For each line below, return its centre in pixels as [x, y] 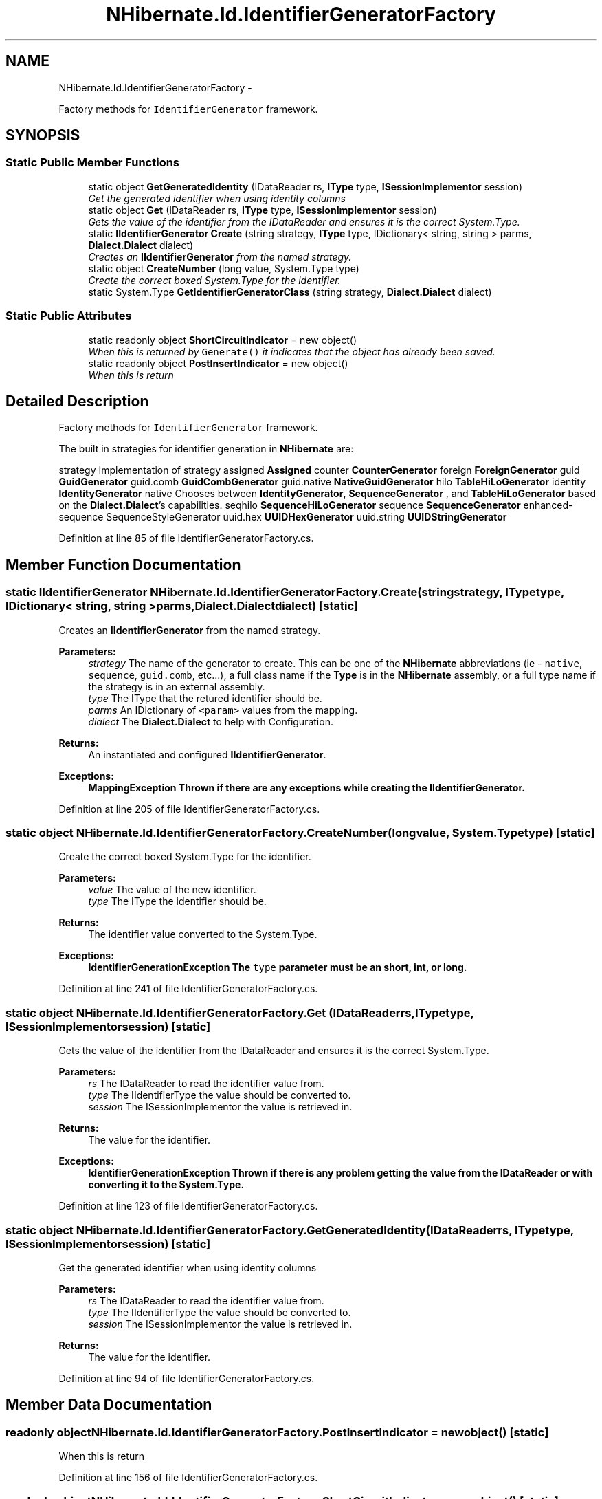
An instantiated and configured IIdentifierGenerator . [207, 754]
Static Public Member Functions [93, 163]
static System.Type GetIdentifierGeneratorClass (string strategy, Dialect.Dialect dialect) [290, 292]
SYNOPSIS [43, 135]
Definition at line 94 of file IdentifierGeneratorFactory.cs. [187, 1378]
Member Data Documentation [109, 1405]
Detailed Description [77, 401]
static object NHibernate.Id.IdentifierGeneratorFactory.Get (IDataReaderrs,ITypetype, [240, 1013]
